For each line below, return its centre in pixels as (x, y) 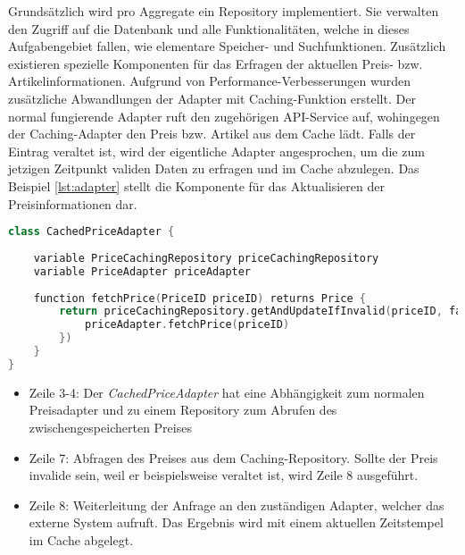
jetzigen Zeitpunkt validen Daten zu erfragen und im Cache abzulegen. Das (214, 168)
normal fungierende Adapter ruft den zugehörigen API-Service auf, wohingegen (224, 116)
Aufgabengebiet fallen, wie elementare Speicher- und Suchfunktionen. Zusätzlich (227, 46)
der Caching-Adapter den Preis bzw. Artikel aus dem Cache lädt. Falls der (212, 134)
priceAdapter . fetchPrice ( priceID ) (187, 325)
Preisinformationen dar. (73, 203)
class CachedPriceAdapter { (91, 232)
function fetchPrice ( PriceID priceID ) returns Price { (199, 298)
